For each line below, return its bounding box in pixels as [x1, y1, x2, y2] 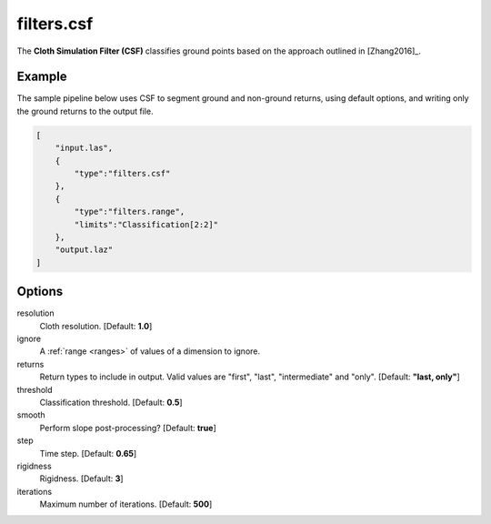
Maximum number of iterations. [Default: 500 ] [39, 499, 213, 509]
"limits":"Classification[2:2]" [74, 219, 218, 229]
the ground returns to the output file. [16, 106, 154, 116]
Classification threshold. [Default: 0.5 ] [39, 397, 183, 408]
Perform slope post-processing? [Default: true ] [39, 422, 217, 433]
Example [16, 69, 67, 85]
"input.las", [55, 143, 114, 154]
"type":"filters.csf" [74, 168, 171, 178]
